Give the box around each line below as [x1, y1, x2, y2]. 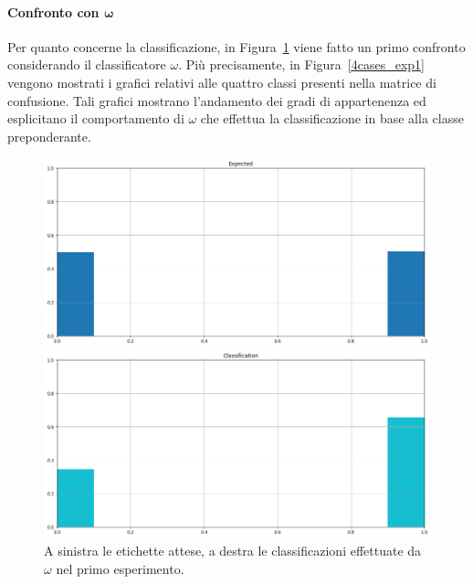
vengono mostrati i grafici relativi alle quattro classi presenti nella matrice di [7, 72, 436, 91]
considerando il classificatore [7, 55, 166, 74]
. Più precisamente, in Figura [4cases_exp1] [178, 55, 425, 74]
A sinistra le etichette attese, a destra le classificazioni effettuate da [44, 541, 422, 560]
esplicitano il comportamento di [7, 109, 184, 128]
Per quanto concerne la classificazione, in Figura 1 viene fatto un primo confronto [7, 37, 466, 56]
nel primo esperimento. [56, 558, 184, 578]
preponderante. [7, 126, 91, 145]
